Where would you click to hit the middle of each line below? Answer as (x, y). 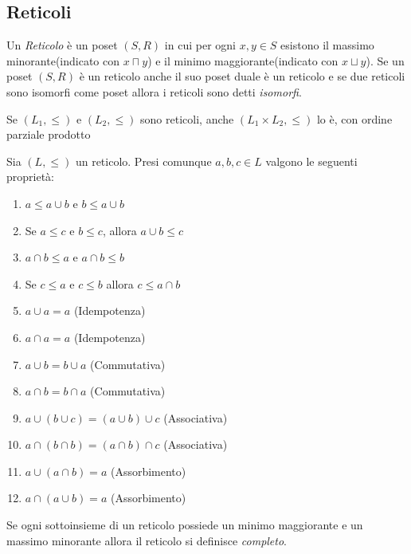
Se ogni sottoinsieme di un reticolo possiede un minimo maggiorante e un (185, 525)
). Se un (385, 60)
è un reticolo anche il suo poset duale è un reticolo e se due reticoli (242, 76)
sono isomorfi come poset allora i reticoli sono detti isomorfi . (154, 91)
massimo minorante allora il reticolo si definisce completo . (147, 540)
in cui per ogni (200, 45)
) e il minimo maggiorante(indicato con (243, 60)
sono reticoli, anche (187, 118)
